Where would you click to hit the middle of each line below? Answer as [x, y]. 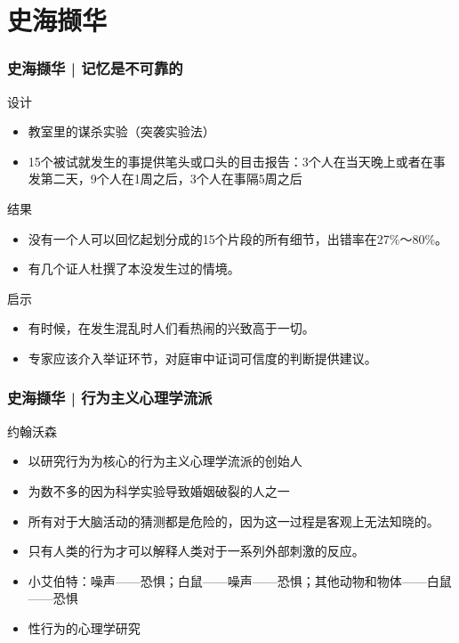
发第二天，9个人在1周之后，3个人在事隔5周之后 [165, 179]
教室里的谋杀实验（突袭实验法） [121, 131]
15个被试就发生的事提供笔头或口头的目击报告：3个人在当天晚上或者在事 [237, 161]
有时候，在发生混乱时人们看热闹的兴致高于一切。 [171, 328]
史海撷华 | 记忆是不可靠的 [95, 68]
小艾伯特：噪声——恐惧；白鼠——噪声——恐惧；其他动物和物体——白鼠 [240, 580]
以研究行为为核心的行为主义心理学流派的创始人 [165, 461]
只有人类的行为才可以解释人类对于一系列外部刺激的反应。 [196, 551]
